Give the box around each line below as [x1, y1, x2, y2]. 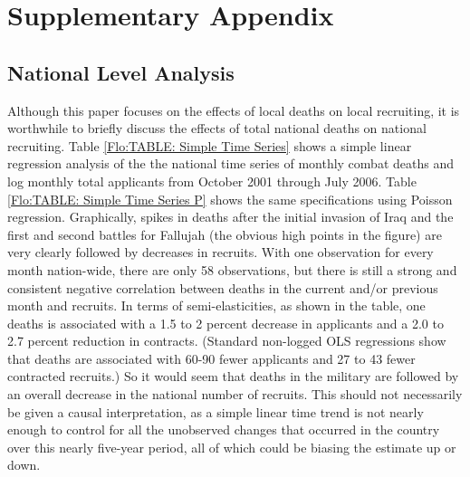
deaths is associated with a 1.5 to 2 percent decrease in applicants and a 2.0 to [7, 313, 444, 332]
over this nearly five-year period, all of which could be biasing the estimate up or [7, 437, 456, 456]
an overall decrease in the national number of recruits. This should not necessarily [7, 385, 463, 404]
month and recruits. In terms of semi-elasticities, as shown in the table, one [7, 296, 426, 315]
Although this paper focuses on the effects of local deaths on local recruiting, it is [7, 100, 460, 119]
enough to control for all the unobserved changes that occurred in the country [7, 420, 440, 439]
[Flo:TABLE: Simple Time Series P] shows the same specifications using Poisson [7, 189, 453, 208]
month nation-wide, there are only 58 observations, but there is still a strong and [7, 260, 457, 279]
